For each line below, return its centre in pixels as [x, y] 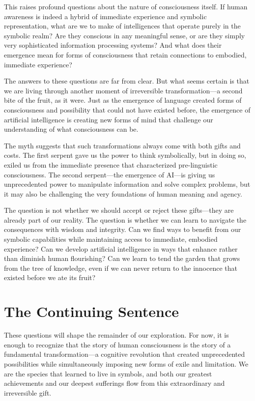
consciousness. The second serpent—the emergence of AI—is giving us [110, 174]
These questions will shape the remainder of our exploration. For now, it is [116, 335]
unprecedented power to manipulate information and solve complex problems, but [127, 184]
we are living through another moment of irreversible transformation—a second [123, 90]
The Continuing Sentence [91, 311]
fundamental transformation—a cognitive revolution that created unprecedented [125, 354]
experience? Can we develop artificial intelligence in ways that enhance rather [121, 248]
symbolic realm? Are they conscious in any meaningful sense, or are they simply [125, 35]
